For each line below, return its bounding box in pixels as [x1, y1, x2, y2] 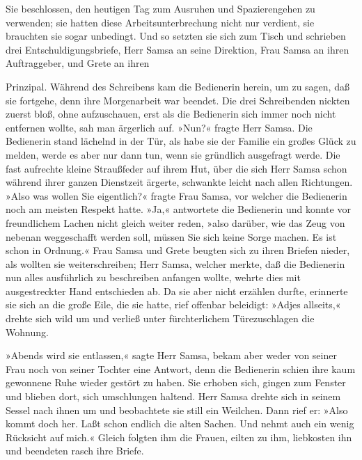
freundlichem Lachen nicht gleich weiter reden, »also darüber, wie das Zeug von [6, 215, 345, 230]
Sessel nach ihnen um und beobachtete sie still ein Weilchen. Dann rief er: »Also [6, 402, 348, 417]
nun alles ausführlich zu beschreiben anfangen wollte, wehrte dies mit [6, 270, 301, 285]
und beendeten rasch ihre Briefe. [6, 443, 144, 458]
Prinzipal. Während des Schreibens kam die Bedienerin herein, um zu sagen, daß [6, 79, 349, 93]
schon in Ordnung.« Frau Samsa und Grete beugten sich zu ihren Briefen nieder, [6, 243, 350, 257]
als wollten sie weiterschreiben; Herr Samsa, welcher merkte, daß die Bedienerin [6, 256, 345, 271]
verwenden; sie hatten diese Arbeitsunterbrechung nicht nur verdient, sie [6, 15, 315, 29]
